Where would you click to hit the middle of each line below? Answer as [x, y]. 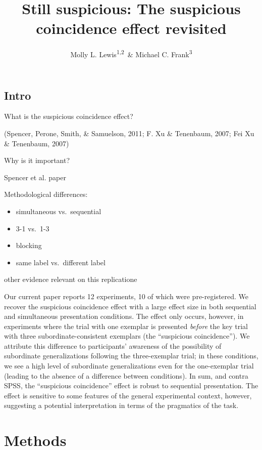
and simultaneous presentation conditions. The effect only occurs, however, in [124, 316]
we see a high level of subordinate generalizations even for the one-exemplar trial [129, 366]
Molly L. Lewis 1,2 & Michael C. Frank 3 [131, 53]
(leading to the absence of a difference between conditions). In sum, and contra [126, 375]
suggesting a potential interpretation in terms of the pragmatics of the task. [121, 405]
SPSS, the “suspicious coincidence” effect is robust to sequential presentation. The [131, 385]
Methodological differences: [46, 194]
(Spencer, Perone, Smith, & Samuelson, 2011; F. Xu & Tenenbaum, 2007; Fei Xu [129, 133]
